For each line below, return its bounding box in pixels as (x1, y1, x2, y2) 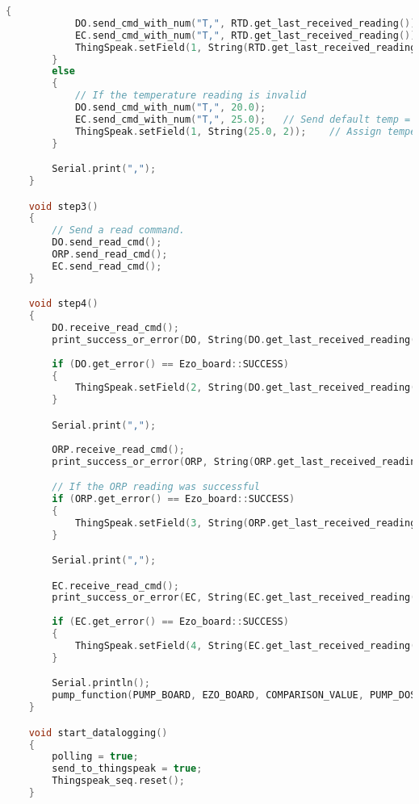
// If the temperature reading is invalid (74, 90, 307, 102)
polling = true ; (52, 751, 139, 763)
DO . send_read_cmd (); (52, 237, 162, 249)
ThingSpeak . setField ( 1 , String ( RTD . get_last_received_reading (74, 41, 417, 53)
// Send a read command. (52, 224, 185, 237)
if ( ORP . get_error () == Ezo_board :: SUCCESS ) (52, 492, 295, 505)
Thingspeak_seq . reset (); (52, 775, 185, 787)
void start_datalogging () (28, 727, 168, 739)
